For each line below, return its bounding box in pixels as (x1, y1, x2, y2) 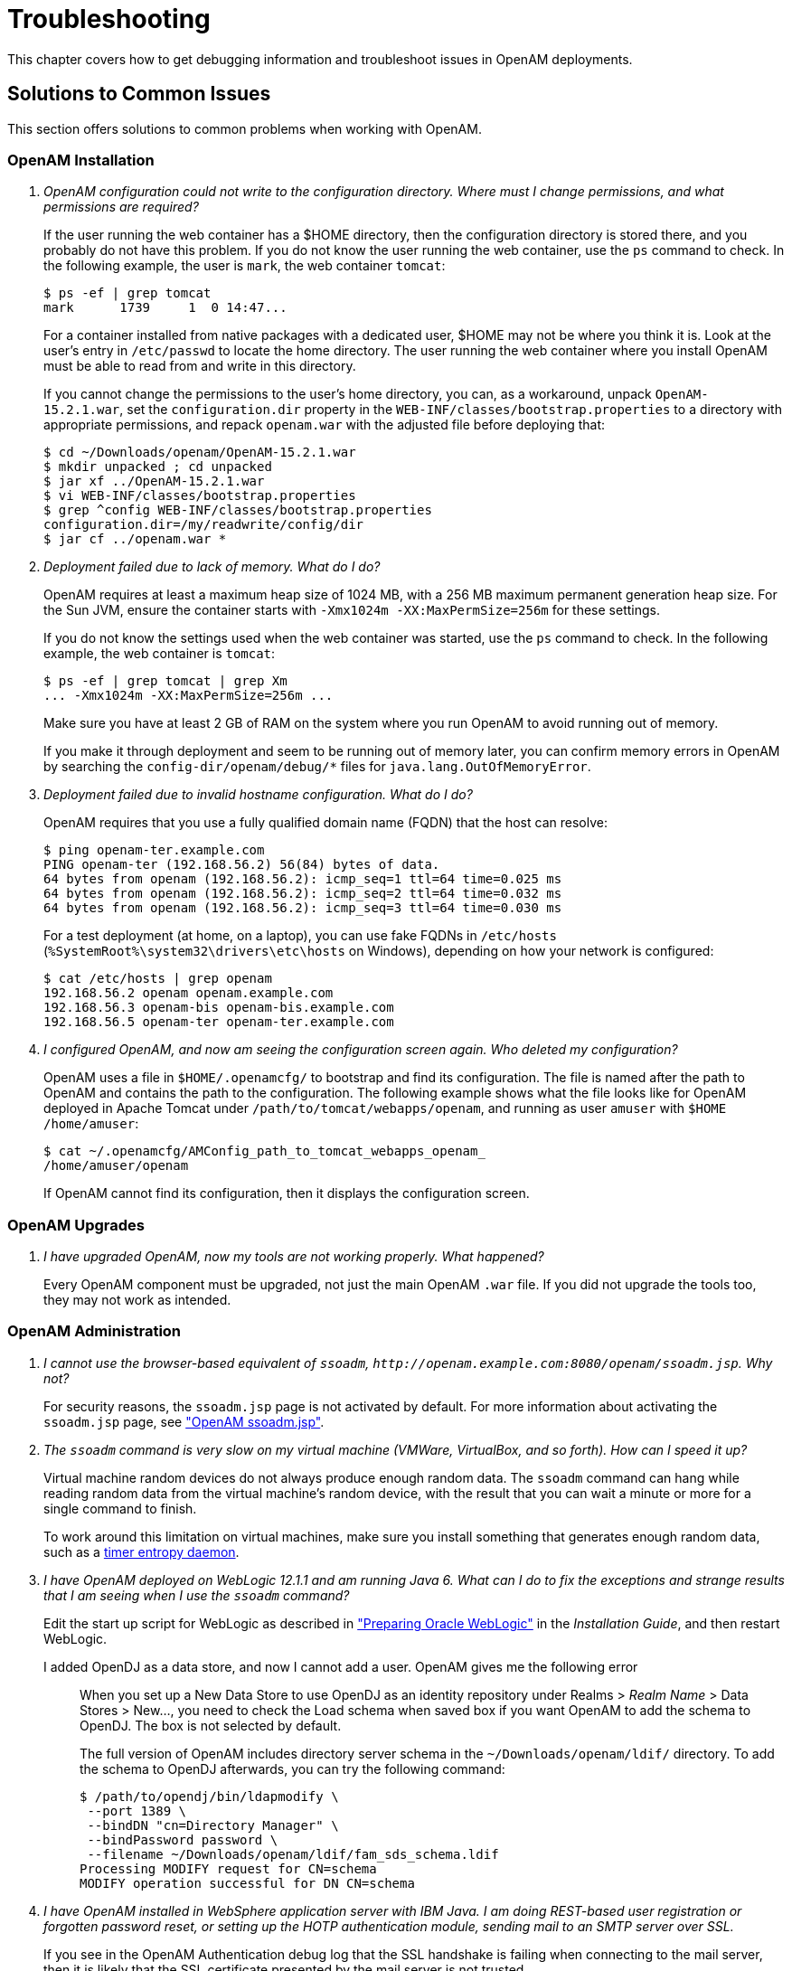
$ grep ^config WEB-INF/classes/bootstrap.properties (43, 503, 432, 518)
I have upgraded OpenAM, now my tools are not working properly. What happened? (43, 1249, 544, 1265)
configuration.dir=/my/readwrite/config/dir (43, 517, 364, 533)
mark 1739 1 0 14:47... (43, 300, 288, 316)
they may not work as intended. (43, 1292, 231, 1308)
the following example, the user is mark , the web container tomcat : (43, 258, 446, 274)
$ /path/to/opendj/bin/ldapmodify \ (80, 1788, 339, 1804)
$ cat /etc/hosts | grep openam (43, 971, 272, 986)
